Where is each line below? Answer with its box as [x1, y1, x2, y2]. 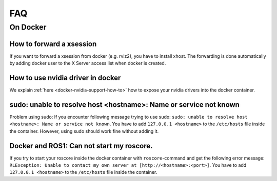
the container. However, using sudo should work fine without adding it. [9, 128, 159, 134]
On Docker [9, 22, 47, 32]
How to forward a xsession [9, 39, 97, 48]
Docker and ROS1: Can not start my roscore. [9, 141, 153, 150]
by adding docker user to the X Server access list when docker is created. [9, 60, 166, 66]
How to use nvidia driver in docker [9, 73, 121, 82]
